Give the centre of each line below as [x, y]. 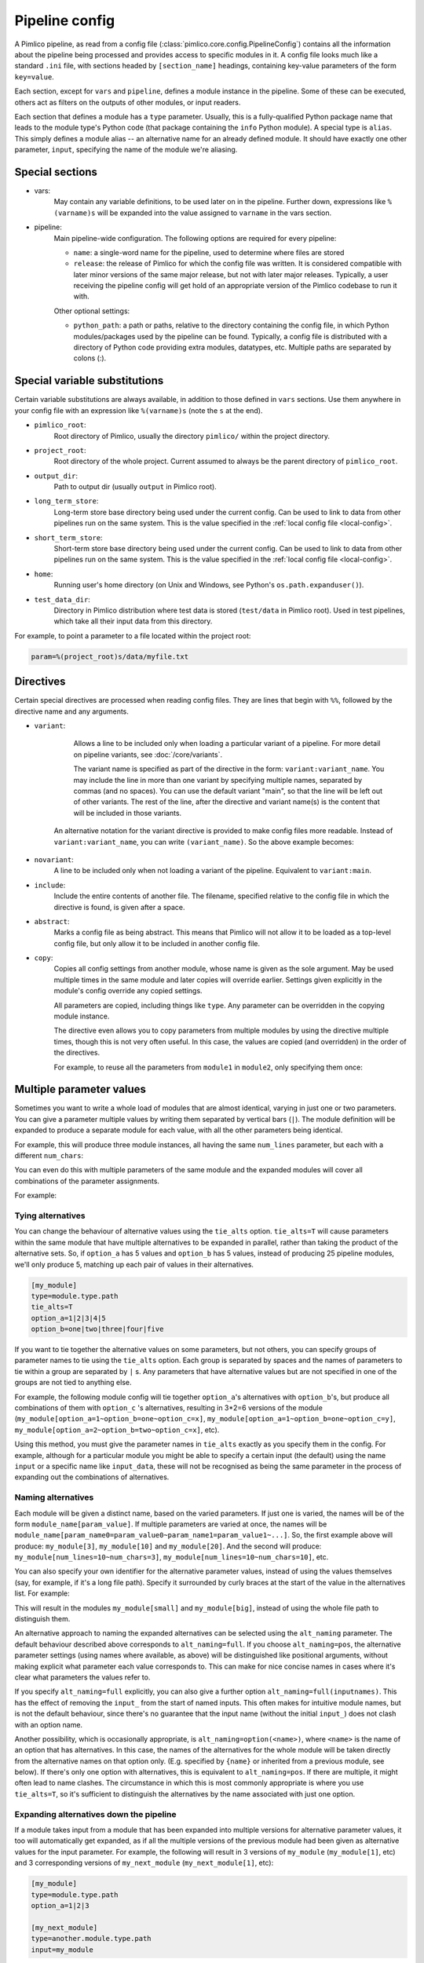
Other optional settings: [92, 311]
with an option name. [48, 1724]
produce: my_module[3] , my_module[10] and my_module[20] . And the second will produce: [168, 1546]
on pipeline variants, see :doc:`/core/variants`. [148, 755]
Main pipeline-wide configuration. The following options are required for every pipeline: [195, 238]
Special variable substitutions [89, 381]
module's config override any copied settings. [128, 991]
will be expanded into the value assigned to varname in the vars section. [214, 213]
